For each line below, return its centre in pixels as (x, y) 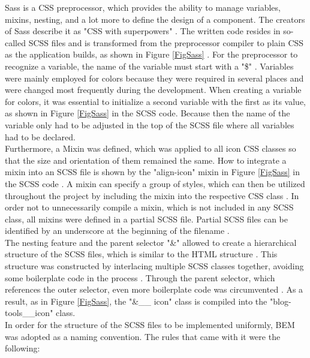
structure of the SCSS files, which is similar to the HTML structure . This (141, 254)
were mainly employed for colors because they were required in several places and (154, 78)
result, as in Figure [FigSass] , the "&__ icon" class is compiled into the (136, 301)
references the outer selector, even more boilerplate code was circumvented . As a (154, 289)
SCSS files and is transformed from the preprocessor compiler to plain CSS (166, 42)
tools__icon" (29, 313)
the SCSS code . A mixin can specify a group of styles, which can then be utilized (155, 183)
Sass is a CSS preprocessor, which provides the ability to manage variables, (143, 7)
